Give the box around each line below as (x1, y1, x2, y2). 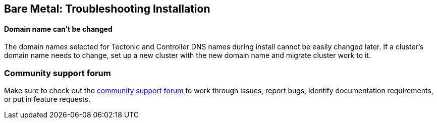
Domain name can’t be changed (4, 24, 113, 33)
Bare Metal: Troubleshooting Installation (4, 3, 210, 15)
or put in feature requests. (4, 94, 90, 103)
